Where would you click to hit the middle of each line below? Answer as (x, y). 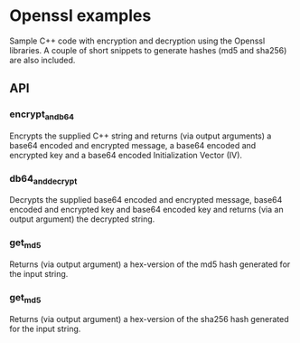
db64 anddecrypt (43, 179)
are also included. (42, 60)
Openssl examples (80, 16)
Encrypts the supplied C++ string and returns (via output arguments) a (141, 136)
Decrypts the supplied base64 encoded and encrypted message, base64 (146, 200)
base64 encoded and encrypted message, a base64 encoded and (133, 145)
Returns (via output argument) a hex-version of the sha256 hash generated (149, 319)
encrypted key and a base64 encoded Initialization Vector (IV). (126, 155)
